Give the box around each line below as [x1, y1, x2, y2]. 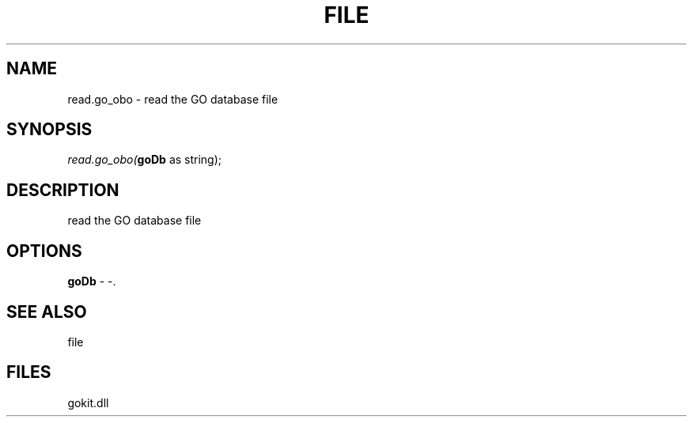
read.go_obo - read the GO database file [67, 92, 278, 106]
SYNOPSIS [6, 119, 93, 140]
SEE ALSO [6, 301, 87, 322]
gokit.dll [67, 395, 109, 410]
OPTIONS [6, 240, 82, 261]
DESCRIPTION [6, 179, 119, 200]
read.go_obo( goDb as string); [67, 153, 222, 167]
